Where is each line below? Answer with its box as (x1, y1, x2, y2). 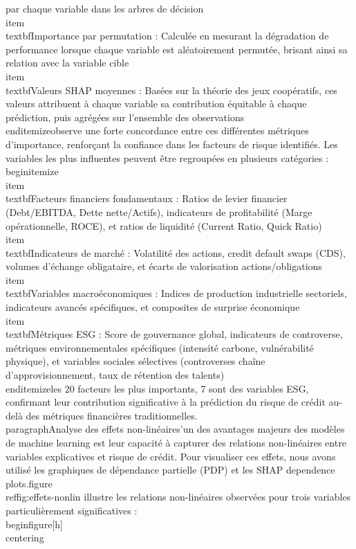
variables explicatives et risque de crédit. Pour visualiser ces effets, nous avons (6, 449, 336, 463)
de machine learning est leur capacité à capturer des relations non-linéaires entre (6, 435, 346, 449)
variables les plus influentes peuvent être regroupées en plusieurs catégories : (6, 150, 329, 165)
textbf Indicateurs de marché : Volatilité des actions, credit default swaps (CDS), (6, 245, 346, 260)
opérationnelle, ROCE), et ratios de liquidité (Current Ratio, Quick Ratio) (6, 218, 322, 233)
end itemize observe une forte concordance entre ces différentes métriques (6, 123, 309, 138)
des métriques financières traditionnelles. (26, 408, 198, 422)
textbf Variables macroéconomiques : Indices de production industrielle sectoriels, (6, 286, 347, 300)
